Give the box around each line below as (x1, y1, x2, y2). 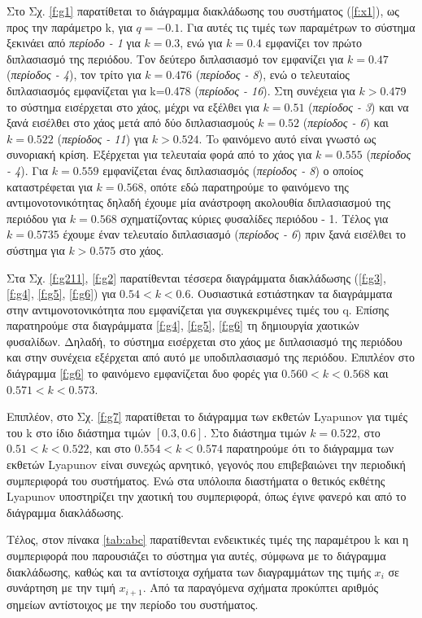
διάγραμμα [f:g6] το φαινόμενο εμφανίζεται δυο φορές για (7, 365, 278, 382)
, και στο (89, 440, 131, 457)
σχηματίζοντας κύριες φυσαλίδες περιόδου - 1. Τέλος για (120, 209, 389, 226)
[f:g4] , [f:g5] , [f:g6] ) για (7, 285, 116, 302)
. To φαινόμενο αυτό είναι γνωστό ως (198, 129, 376, 147)
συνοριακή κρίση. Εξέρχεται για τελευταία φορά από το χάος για (7, 146, 312, 163)
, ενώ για (180, 34, 223, 51)
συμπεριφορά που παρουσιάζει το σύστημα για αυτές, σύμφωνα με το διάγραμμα (7, 547, 386, 563)
